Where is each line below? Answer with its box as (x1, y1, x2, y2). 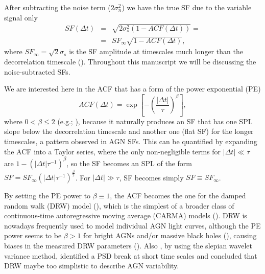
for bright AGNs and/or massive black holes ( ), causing (83, 230, 257, 241)
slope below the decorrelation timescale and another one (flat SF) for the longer (4, 126, 254, 136)
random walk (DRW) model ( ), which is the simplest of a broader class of (4, 200, 234, 211)
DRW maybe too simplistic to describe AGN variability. (4, 260, 179, 271)
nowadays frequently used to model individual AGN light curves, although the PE (4, 220, 261, 231)
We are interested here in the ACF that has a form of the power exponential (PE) (4, 83, 261, 94)
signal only (4, 12, 38, 22)
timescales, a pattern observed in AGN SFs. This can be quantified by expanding (4, 135, 257, 146)
